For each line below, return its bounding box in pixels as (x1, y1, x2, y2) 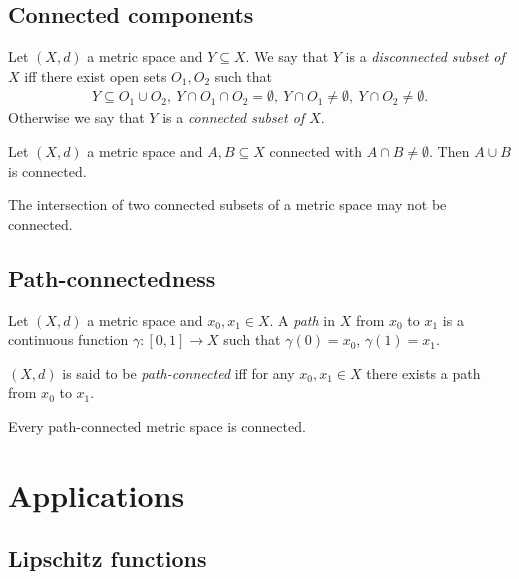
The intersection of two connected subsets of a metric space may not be (8, 194, 447, 215)
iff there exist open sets (24, 65, 167, 86)
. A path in (269, 309, 335, 330)
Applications (8, 474, 185, 515)
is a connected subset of (162, 107, 305, 128)
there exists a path (366, 362, 481, 383)
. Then (429, 141, 470, 162)
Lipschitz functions (8, 543, 207, 574)
